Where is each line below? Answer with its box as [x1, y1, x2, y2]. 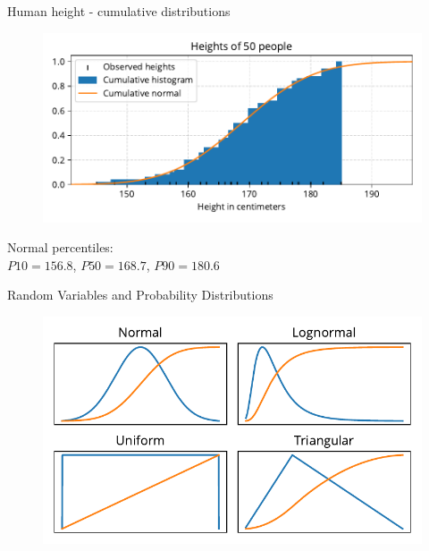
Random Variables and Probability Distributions [7, 285, 273, 304]
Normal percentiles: [7, 238, 114, 257]
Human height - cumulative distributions [7, 2, 231, 20]
